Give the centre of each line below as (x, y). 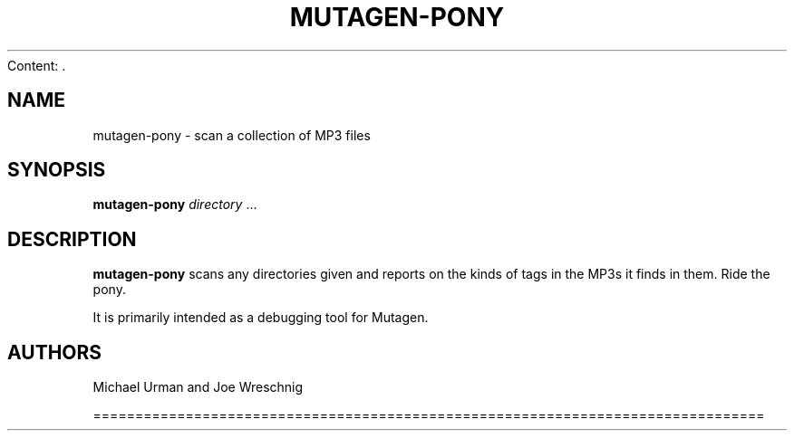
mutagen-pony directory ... (175, 205)
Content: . (37, 65)
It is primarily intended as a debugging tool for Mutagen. (261, 318)
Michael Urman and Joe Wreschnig (198, 387)
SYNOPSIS (57, 170)
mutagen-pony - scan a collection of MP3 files (232, 135)
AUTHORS (55, 352)
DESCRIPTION (72, 239)
